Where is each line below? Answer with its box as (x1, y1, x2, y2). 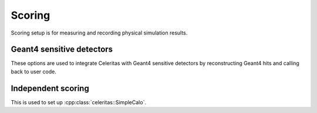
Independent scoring (11, 83, 89, 93)
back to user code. (11, 68, 57, 75)
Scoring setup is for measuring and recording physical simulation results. (11, 29, 188, 36)
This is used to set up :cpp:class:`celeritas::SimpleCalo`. (11, 98, 147, 105)
